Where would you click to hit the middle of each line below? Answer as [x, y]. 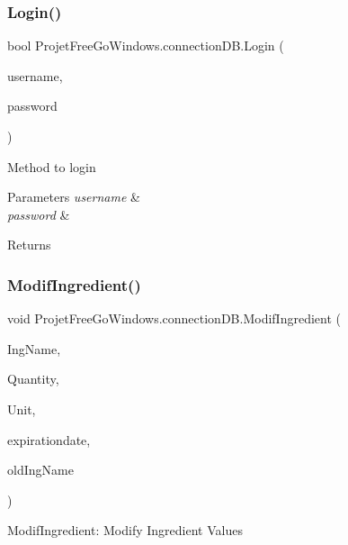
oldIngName [40, 470]
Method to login [52, 166]
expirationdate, [49, 439]
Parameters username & [74, 197]
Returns [29, 245]
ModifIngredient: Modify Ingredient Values [125, 530]
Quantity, [33, 379]
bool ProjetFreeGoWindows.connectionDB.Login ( [146, 45]
